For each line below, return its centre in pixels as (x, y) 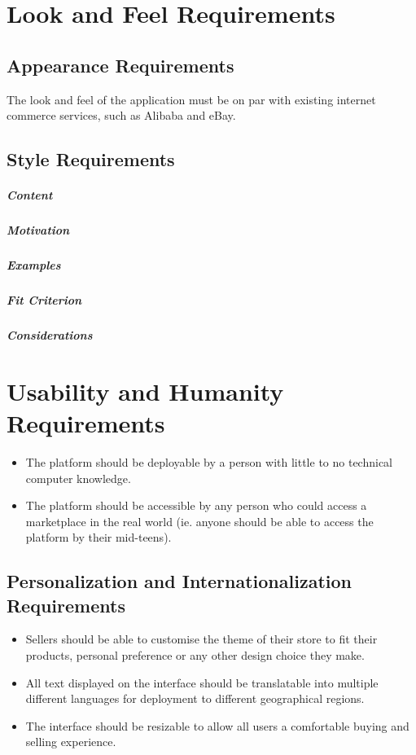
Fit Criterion (44, 300)
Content (30, 195)
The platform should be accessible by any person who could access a (196, 505)
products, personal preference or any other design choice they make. (195, 655)
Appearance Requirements (120, 65)
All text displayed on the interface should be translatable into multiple (202, 682)
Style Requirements (91, 159)
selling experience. (71, 742)
